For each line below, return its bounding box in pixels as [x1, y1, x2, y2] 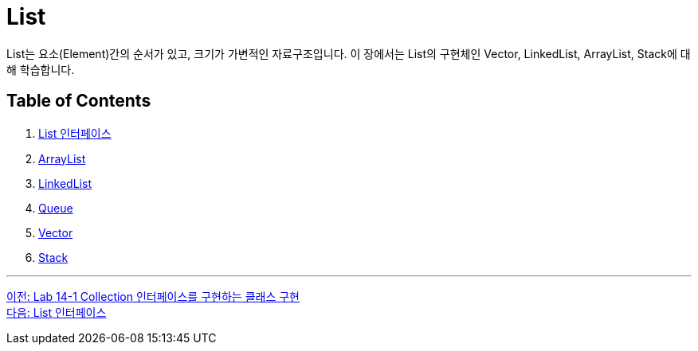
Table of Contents [6, 91, 151, 111]
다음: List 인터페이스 [6, 305, 107, 319]
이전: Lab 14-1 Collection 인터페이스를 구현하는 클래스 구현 [6, 289, 300, 303]
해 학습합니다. [6, 62, 75, 76]
